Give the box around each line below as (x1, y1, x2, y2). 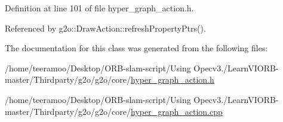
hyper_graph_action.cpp (131, 105, 223, 117)
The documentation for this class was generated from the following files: (5, 42, 268, 54)
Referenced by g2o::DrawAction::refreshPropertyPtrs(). (5, 21, 206, 34)
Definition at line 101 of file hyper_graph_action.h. (5, 2, 194, 14)
